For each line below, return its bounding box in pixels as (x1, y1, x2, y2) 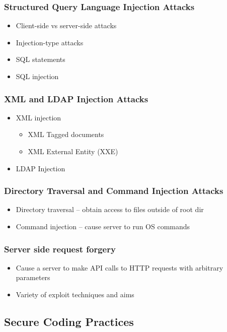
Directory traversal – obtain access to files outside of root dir (16, 204, 204, 215)
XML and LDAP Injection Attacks (4, 92, 148, 105)
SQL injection (16, 71, 59, 81)
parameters (16, 272, 50, 283)
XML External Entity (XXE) (28, 146, 118, 156)
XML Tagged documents (28, 129, 104, 140)
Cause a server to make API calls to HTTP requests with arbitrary (16, 262, 223, 273)
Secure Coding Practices (4, 313, 134, 329)
